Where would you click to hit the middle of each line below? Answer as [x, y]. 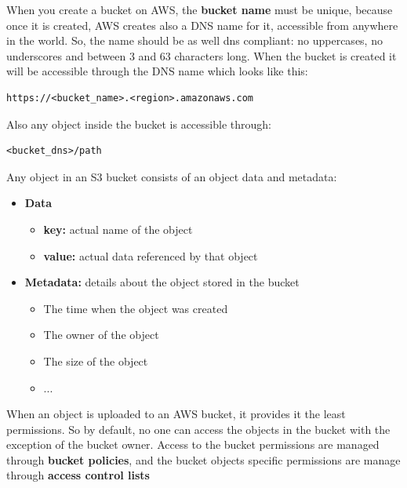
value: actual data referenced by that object [151, 255]
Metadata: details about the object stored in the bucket [162, 282]
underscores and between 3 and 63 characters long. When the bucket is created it [202, 55]
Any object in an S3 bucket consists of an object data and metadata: [172, 176]
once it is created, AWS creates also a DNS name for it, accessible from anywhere [202, 25]
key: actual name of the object [118, 229]
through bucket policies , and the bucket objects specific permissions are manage [203, 459]
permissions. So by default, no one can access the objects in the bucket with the [198, 429]
